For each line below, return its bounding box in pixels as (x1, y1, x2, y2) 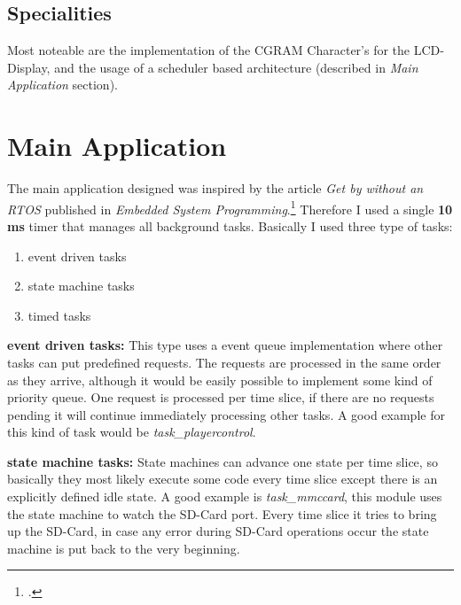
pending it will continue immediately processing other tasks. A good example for (7, 405, 445, 423)
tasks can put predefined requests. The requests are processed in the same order (7, 353, 441, 371)
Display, (7, 58, 51, 76)
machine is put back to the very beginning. (7, 539, 240, 557)
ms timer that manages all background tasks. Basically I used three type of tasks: (7, 216, 453, 235)
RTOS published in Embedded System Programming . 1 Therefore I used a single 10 (7, 197, 453, 218)
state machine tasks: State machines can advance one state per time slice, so (7, 452, 438, 470)
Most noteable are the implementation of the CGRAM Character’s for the (7, 41, 410, 59)
